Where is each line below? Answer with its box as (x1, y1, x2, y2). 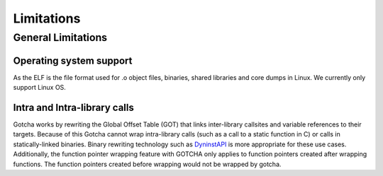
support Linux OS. (13, 83, 67, 92)
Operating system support (13, 54, 133, 66)
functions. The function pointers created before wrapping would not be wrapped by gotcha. (13, 160, 282, 168)
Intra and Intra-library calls (13, 101, 134, 113)
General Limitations (13, 31, 108, 44)
